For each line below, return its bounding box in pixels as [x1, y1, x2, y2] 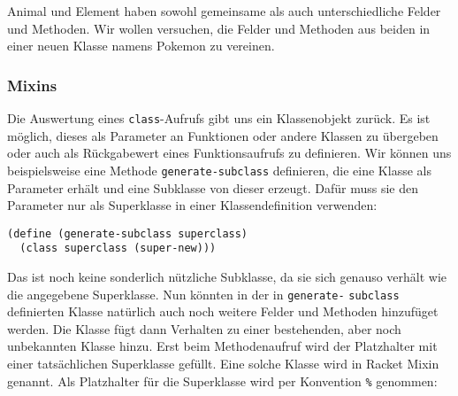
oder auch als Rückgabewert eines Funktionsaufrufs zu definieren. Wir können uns [7, 144, 452, 162]
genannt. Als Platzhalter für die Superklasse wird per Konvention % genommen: [7, 371, 438, 390]
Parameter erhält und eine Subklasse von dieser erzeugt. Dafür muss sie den [7, 178, 419, 197]
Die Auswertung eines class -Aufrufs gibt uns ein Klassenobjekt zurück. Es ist [7, 109, 431, 127]
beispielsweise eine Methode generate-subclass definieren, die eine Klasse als [7, 160, 431, 179]
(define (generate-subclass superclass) [7, 227, 248, 240]
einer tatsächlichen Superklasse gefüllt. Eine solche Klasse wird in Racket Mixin [7, 354, 439, 373]
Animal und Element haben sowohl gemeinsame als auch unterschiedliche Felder [7, 2, 441, 19]
